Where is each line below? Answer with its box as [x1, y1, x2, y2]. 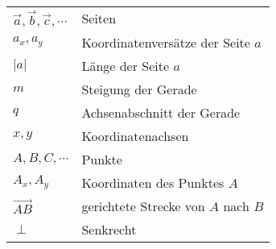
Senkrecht [81, 219, 137, 239]
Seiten [81, 9, 117, 28]
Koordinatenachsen [81, 126, 189, 145]
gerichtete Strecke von [81, 196, 205, 215]
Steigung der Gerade [81, 79, 197, 98]
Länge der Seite [81, 56, 170, 75]
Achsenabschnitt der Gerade [81, 102, 241, 122]
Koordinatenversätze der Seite [81, 32, 250, 52]
